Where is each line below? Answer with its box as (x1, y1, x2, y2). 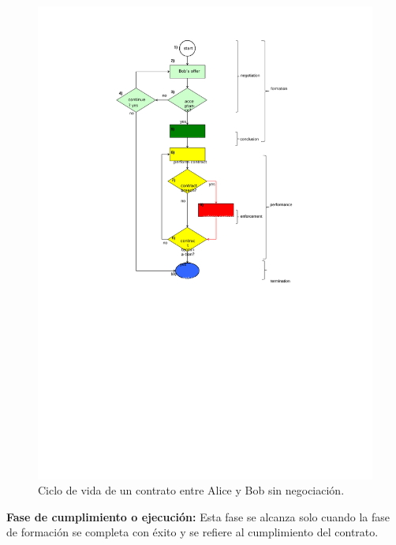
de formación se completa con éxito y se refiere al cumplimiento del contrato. (6, 524, 379, 540)
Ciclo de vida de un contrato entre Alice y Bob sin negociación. (38, 482, 345, 498)
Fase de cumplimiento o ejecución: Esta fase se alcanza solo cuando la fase (6, 508, 390, 524)
